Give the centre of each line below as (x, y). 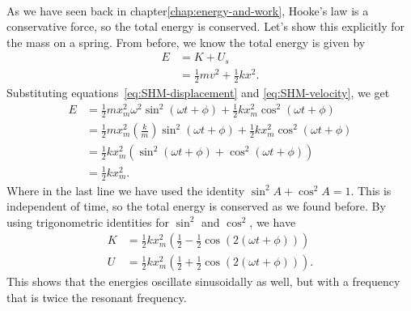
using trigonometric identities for (88, 222)
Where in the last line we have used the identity (126, 190)
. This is (371, 190)
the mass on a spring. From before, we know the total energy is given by (186, 42)
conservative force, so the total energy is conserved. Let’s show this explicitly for (206, 26)
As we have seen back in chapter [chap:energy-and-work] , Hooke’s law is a (188, 10)
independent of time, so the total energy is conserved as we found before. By (196, 206)
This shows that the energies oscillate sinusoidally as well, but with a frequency (203, 281)
